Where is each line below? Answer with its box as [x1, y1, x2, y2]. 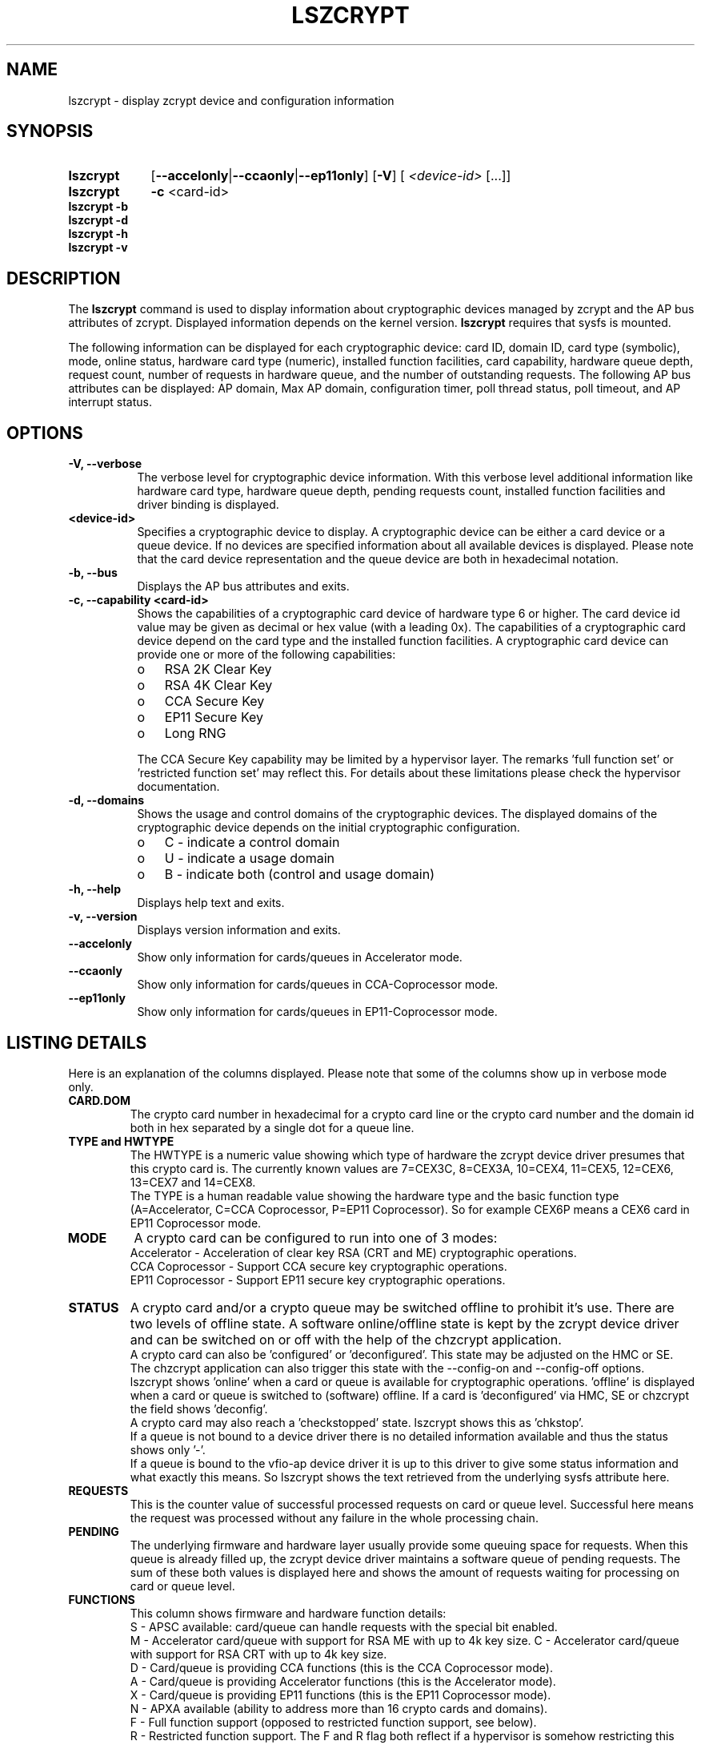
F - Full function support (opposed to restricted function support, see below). [130, 1715, 537, 1729]
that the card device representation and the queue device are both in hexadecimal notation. [137, 552, 619, 566]
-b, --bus [68, 566, 118, 580]
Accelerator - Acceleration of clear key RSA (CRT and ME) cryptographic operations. [130, 1245, 577, 1259]
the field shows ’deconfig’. [130, 1401, 268, 1416]
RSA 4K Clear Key [164, 677, 273, 694]
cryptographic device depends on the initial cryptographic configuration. [137, 820, 520, 835]
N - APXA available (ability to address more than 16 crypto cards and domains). [130, 1701, 548, 1715]
